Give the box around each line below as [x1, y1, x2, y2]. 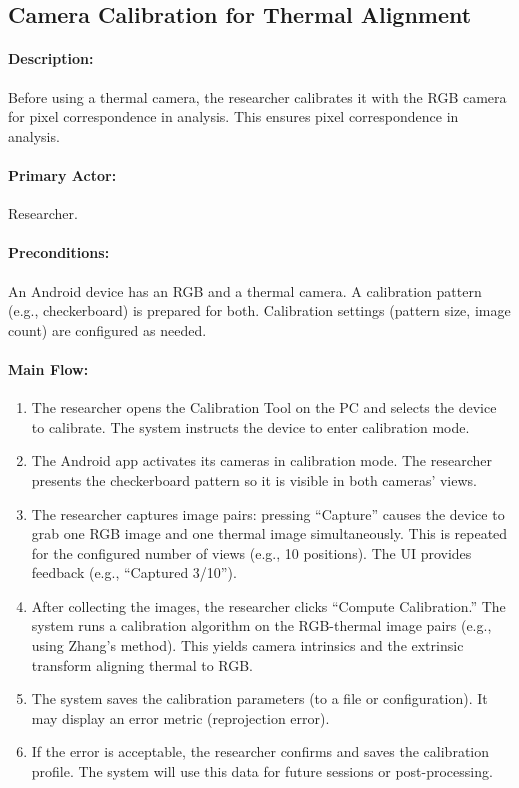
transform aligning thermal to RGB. [31, 654, 253, 675]
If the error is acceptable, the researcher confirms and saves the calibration [31, 741, 490, 762]
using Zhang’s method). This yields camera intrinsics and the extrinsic [31, 635, 464, 656]
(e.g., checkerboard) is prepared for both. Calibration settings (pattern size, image [8, 300, 511, 321]
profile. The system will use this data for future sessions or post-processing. [31, 761, 493, 782]
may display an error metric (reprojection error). [31, 707, 330, 728]
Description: [8, 48, 94, 69]
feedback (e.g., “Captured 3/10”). [31, 562, 237, 583]
